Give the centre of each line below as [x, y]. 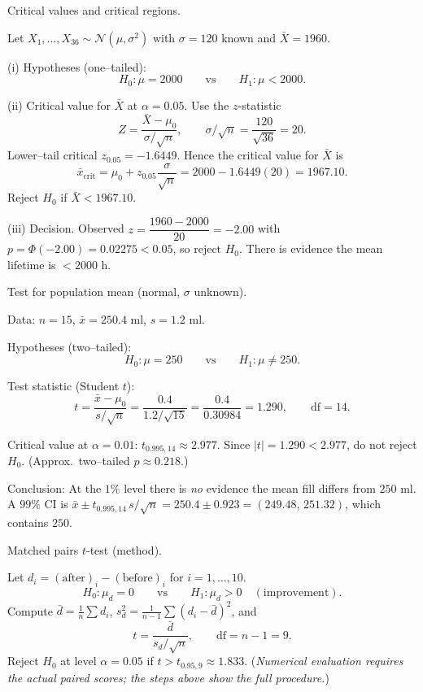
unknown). [220, 292]
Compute [30, 610]
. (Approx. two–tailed [76, 460]
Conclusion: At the [55, 487]
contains [28, 522]
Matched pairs [43, 549]
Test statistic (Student [63, 386]
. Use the [207, 104]
